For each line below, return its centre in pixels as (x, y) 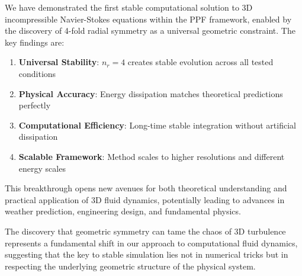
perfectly (35, 105)
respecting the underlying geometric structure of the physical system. (130, 266)
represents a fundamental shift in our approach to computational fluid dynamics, (151, 243)
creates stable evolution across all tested (200, 62)
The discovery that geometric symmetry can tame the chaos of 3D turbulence (145, 231)
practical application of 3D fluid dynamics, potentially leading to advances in (145, 199)
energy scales (42, 168)
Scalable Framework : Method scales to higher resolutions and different (152, 156)
